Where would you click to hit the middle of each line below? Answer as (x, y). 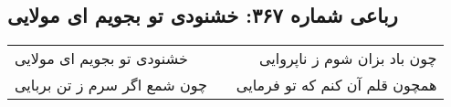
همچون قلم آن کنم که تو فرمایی (336, 85)
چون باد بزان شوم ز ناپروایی (348, 59)
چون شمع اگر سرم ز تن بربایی (111, 85)
